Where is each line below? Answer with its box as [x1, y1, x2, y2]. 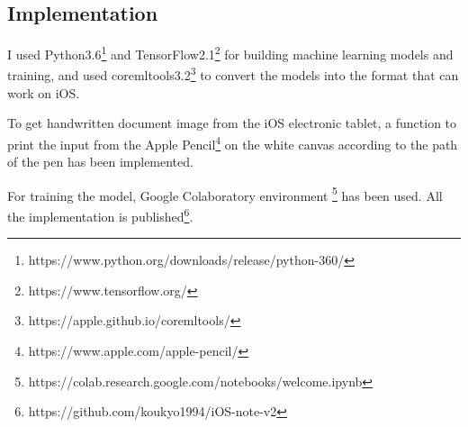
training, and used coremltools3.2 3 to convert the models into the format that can [7, 63, 459, 85]
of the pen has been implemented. [7, 152, 193, 171]
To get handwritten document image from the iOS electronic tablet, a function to [7, 114, 457, 132]
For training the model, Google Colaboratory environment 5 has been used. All [7, 183, 443, 204]
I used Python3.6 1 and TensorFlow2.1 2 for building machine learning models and [7, 42, 454, 63]
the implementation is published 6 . [7, 204, 193, 225]
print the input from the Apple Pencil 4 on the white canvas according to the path [7, 132, 458, 153]
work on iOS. [7, 83, 80, 102]
